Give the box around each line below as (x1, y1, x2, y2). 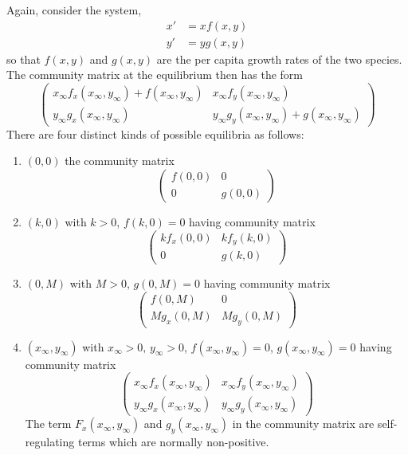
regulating (25, 433, 75, 450)
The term (25, 415, 72, 432)
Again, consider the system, (6, 2, 142, 18)
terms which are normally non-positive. (77, 433, 269, 450)
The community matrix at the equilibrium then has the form (6, 66, 303, 83)
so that (6, 50, 41, 67)
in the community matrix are (232, 415, 375, 432)
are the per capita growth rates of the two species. (156, 50, 402, 67)
